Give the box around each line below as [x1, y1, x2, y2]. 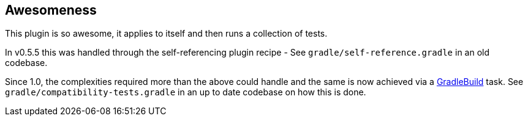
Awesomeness [5, 2, 97, 18]
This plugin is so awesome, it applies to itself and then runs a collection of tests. [5, 28, 328, 39]
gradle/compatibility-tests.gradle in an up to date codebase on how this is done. [5, 87, 366, 98]
